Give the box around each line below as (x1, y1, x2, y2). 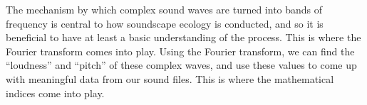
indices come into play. (6, 85, 105, 100)
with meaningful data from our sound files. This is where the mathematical (6, 71, 334, 86)
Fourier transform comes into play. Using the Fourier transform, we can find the (6, 43, 355, 58)
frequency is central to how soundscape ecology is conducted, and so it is (6, 16, 324, 31)
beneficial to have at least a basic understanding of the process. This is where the (6, 30, 361, 45)
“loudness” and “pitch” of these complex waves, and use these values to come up (6, 57, 357, 72)
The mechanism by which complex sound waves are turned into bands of (6, 2, 323, 16)
